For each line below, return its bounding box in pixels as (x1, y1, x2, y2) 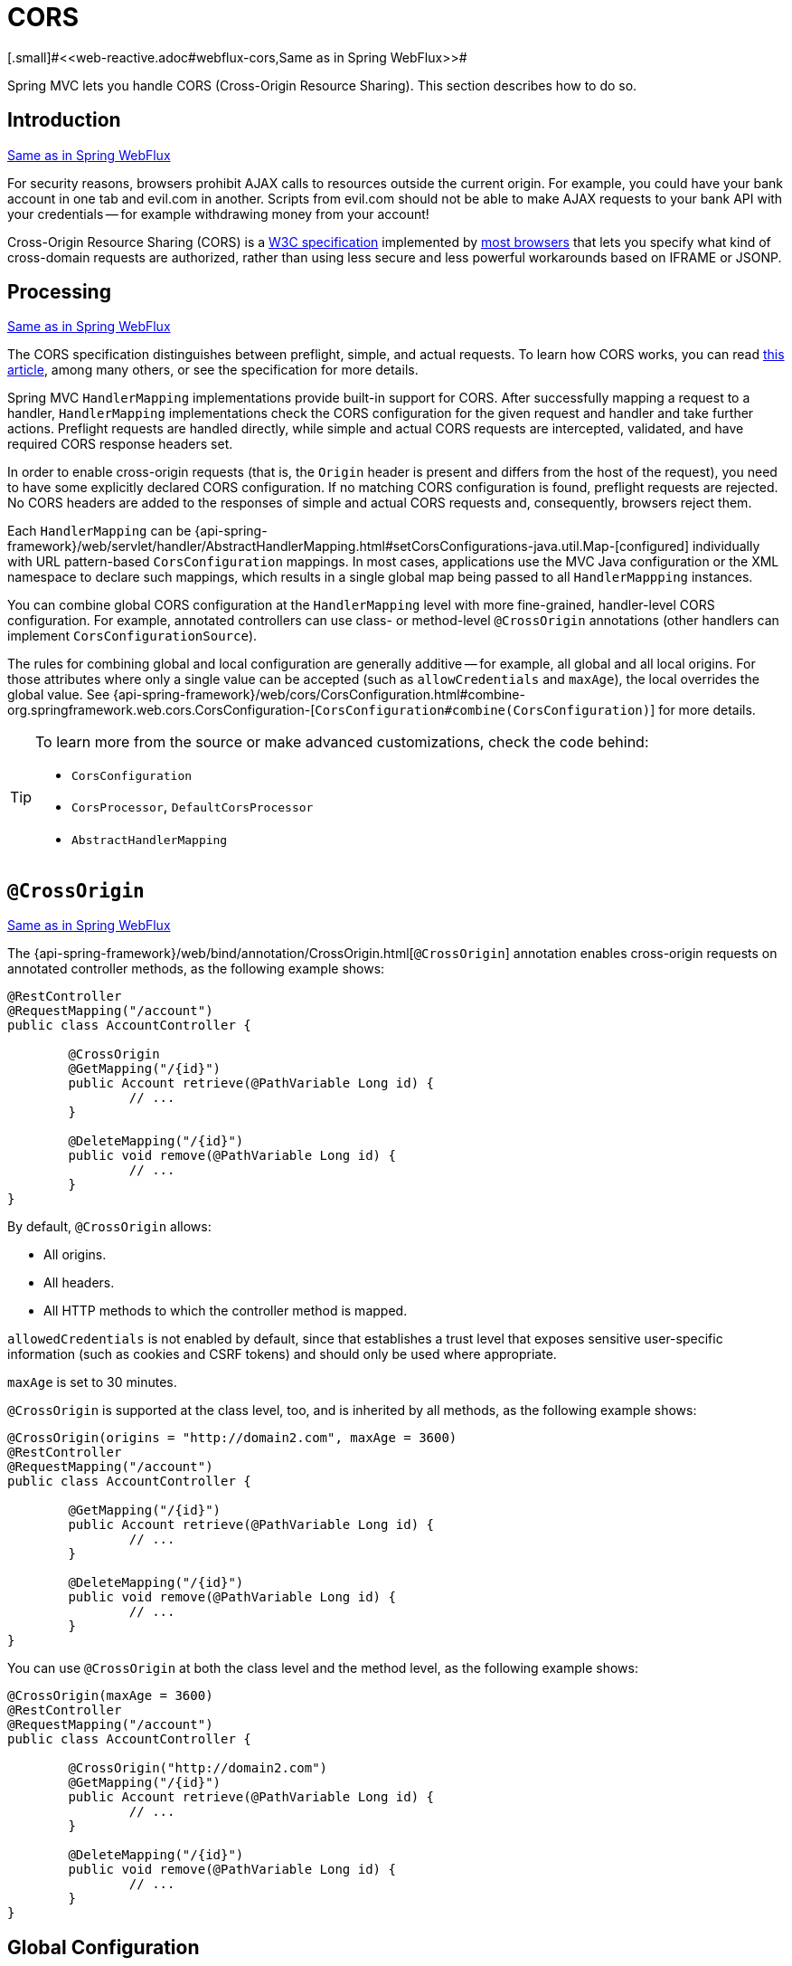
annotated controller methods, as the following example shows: (7, 961, 385, 977)
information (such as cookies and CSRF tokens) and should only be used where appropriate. (7, 1346, 557, 1363)
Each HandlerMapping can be (7, 523, 192, 539)
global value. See (7, 687, 110, 703)
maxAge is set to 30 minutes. (7, 1374, 177, 1391)
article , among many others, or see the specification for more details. (7, 362, 419, 378)
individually (692, 538, 760, 555)
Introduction (7, 109, 121, 132)
